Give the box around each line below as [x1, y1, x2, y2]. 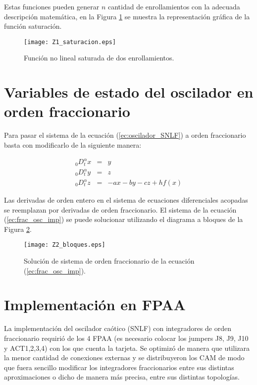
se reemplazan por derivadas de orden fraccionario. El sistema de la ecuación [4, 204, 237, 215]
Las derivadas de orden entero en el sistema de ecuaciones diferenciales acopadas [4, 195, 248, 205]
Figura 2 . [4, 223, 32, 234]
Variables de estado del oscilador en [4, 82, 254, 102]
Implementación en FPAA [4, 294, 186, 315]
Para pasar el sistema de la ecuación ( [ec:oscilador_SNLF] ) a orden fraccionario [4, 130, 246, 140]
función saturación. [4, 21, 62, 31]
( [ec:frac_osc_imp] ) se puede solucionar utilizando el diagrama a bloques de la [4, 214, 243, 224]
